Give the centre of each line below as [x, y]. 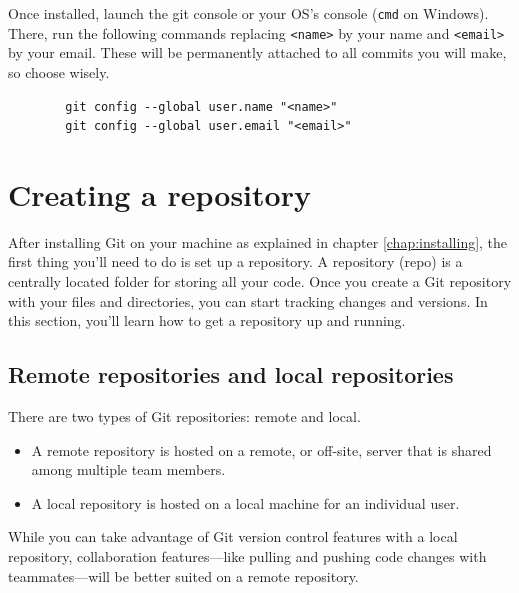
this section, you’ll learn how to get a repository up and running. [207, 320]
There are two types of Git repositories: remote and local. [184, 415]
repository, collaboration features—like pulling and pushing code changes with [247, 555]
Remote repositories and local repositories [231, 374]
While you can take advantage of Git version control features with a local [233, 536]
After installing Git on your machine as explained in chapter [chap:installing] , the [258, 241]
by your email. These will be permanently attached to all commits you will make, [257, 52]
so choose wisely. [59, 71]
